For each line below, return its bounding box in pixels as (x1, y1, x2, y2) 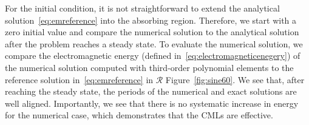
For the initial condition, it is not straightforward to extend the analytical (5, 2, 280, 14)
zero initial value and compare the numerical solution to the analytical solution (5, 25, 299, 38)
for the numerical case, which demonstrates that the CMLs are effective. (5, 109, 273, 121)
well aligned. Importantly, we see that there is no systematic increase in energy (5, 96, 299, 109)
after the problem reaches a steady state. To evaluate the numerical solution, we (5, 37, 303, 50)
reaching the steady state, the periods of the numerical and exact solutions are (5, 85, 297, 98)
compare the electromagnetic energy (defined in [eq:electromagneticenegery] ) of (5, 49, 301, 62)
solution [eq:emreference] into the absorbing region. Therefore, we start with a (5, 13, 297, 26)
